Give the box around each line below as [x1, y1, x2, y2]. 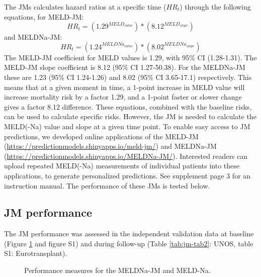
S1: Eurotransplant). [4, 248, 67, 258]
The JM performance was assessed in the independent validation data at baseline [4, 228, 254, 239]
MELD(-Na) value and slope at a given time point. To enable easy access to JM [4, 121, 250, 131]
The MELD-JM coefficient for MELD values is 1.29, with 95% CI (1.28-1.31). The [4, 52, 257, 62]
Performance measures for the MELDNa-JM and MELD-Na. [24, 265, 211, 275]
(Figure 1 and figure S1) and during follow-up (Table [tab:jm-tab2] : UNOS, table [4, 238, 253, 248]
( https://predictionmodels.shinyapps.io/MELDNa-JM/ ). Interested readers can [4, 150, 248, 161]
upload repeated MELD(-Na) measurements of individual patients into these [4, 160, 240, 171]
